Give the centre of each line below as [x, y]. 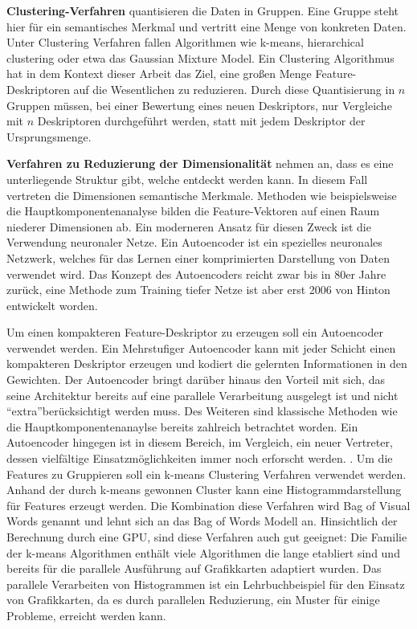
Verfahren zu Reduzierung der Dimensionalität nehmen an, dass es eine [200, 163]
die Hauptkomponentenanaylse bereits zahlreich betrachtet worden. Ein [182, 426]
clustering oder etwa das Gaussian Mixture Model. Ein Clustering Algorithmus [200, 57]
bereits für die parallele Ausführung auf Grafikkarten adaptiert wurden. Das [194, 568]
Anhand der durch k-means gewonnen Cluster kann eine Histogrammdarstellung [204, 490]
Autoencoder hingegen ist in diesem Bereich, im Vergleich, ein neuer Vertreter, [200, 442]
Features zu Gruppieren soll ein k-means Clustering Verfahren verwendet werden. [206, 474]
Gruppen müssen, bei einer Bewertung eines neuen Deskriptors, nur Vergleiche [199, 105]
